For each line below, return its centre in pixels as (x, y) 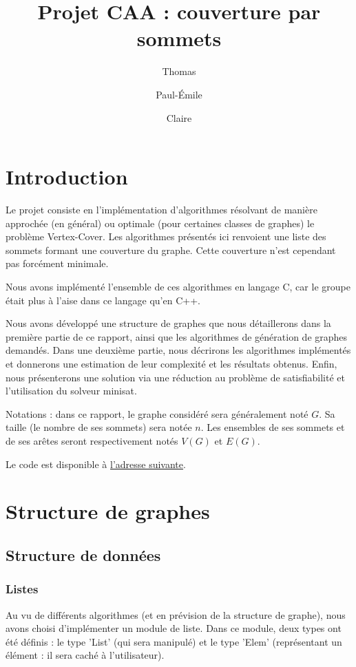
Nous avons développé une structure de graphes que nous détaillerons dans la (168, 323)
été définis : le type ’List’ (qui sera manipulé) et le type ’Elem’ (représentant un (174, 641)
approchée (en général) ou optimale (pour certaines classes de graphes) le (160, 223)
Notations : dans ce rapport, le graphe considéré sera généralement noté (157, 413)
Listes (22, 589)
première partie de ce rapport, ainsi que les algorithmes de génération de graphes (177, 336)
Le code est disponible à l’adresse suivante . (96, 464)
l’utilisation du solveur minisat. (71, 391)
